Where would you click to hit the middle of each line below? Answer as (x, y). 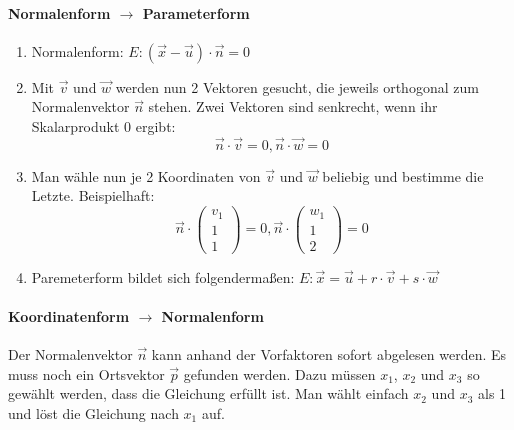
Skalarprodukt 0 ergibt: (103, 125)
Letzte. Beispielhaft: (93, 195)
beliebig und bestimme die (403, 175)
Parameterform (196, 12)
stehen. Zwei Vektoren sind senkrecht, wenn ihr (293, 106)
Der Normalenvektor (70, 354)
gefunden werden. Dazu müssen (279, 373)
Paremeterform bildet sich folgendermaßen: (163, 276)
